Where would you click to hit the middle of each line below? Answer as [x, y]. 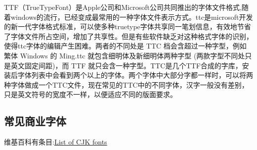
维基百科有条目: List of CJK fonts [56, 142]
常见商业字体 [35, 121]
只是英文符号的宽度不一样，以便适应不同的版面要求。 [90, 94]
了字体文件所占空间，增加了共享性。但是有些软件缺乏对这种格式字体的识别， [128, 36]
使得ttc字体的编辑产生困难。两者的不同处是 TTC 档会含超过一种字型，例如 [125, 46]
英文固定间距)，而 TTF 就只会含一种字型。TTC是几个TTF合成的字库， [126, 65]
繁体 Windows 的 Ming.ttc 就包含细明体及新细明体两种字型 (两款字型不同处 [125, 55]
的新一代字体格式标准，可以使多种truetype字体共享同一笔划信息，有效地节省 [128, 26]
